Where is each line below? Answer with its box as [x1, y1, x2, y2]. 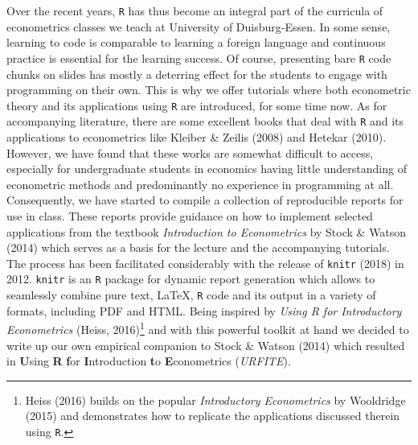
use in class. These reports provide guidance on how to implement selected [6, 207, 373, 224]
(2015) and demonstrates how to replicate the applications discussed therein [25, 407, 400, 424]
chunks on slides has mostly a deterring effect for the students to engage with [6, 65, 387, 82]
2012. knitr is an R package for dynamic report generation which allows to [6, 270, 375, 287]
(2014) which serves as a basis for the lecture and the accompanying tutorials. [6, 239, 390, 256]
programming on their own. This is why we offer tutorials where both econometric [6, 81, 411, 98]
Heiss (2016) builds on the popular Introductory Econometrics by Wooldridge [25, 391, 406, 408]
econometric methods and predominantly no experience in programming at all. [6, 175, 394, 192]
